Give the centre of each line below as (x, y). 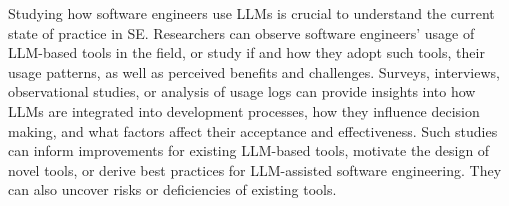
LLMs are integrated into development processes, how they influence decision (244, 110)
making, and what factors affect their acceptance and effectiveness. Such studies (253, 130)
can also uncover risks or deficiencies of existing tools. (172, 189)
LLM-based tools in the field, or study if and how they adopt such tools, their (246, 52)
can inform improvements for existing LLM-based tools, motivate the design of (249, 150)
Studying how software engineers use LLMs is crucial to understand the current (251, 13)
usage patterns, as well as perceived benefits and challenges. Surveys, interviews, (254, 71)
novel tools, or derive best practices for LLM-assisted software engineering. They (255, 169)
